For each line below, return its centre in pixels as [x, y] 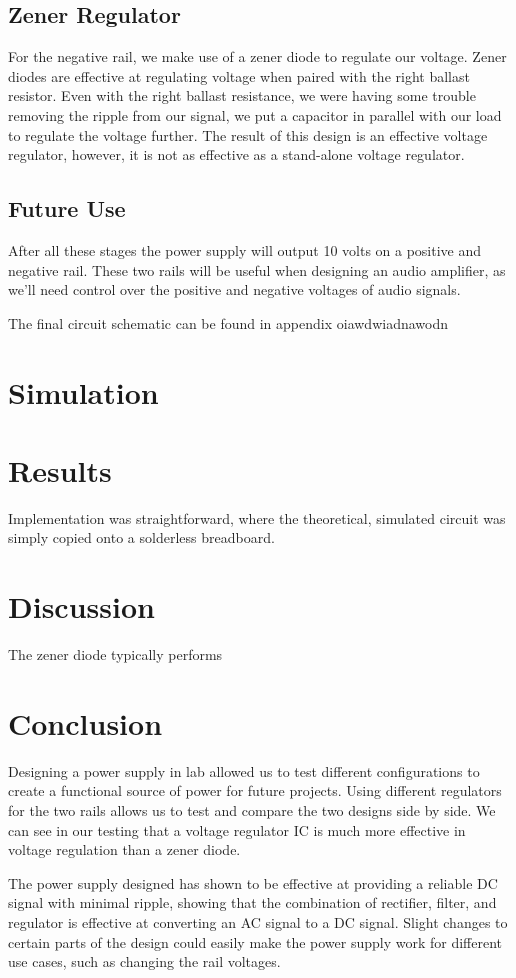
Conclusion [85, 722]
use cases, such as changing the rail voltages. [144, 961]
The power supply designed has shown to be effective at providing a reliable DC [253, 882]
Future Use [67, 208]
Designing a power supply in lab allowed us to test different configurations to [244, 770]
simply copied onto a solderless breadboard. [141, 537]
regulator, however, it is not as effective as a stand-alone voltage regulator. [236, 154]
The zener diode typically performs [115, 654]
